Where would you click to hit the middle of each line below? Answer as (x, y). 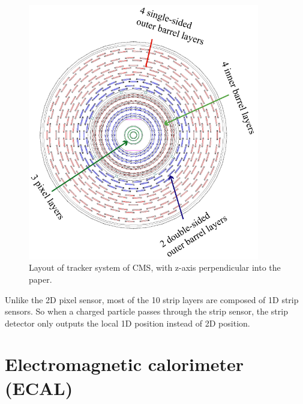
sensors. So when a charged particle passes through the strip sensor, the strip (146, 311)
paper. (40, 279)
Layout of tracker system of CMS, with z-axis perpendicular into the (155, 267)
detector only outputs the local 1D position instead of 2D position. (127, 323)
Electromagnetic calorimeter (124, 364)
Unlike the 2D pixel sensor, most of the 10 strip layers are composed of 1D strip (152, 299)
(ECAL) (39, 387)
